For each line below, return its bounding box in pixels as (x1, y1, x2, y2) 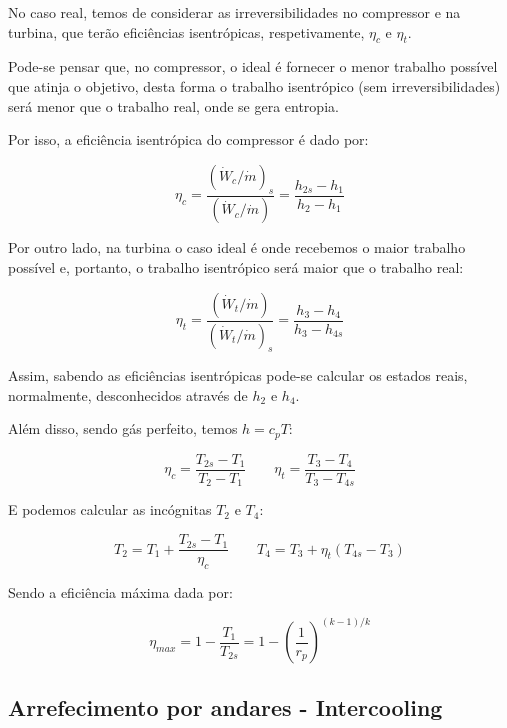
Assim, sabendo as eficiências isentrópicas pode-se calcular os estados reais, (8, 365, 468, 386)
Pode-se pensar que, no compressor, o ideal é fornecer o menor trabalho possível (8, 56, 498, 77)
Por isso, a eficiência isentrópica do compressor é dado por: (8, 129, 369, 150)
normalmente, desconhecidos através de (8, 384, 248, 405)
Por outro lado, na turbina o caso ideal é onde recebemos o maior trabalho (8, 237, 466, 258)
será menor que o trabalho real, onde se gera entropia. (8, 95, 339, 116)
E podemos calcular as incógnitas (8, 499, 212, 520)
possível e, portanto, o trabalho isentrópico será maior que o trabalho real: (8, 257, 464, 278)
